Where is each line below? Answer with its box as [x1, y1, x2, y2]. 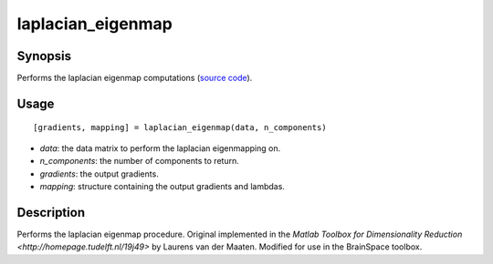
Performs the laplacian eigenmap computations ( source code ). [16, 73, 253, 84]
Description [16, 205, 86, 220]
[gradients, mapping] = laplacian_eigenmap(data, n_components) [33, 123, 328, 133]
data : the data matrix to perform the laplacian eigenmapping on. [39, 142, 281, 154]
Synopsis [16, 48, 72, 64]
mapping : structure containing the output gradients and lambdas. [39, 181, 285, 192]
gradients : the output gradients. [39, 168, 159, 179]
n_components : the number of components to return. [39, 156, 239, 167]
